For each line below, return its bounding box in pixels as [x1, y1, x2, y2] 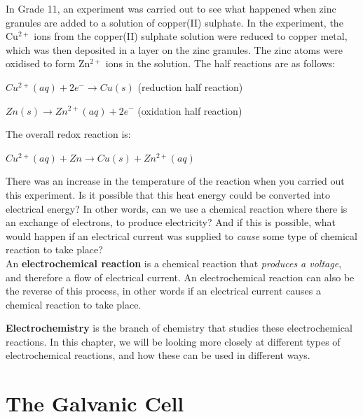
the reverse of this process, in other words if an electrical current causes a [6, 283, 321, 298]
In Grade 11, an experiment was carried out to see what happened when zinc [6, 1, 336, 15]
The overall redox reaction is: [6, 127, 131, 141]
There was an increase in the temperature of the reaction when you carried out [6, 174, 345, 188]
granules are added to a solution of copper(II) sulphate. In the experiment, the [6, 15, 343, 29]
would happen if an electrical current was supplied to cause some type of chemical [6, 228, 357, 243]
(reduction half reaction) [137, 79, 243, 94]
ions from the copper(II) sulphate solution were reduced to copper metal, [34, 29, 348, 43]
